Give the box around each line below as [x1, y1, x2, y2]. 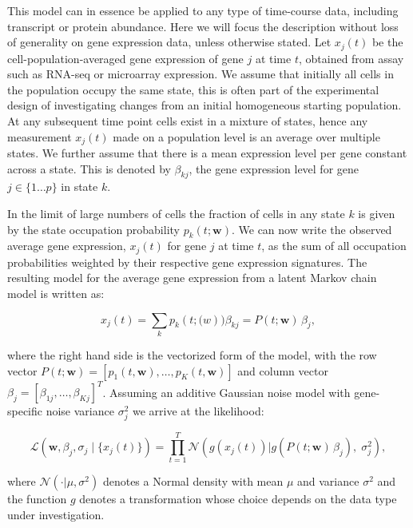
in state [61, 178, 98, 195]
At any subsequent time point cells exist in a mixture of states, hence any [7, 113, 368, 129]
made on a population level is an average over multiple [113, 128, 380, 145]
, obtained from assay [298, 50, 404, 66]
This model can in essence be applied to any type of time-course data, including [7, 2, 399, 18]
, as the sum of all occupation [261, 237, 407, 254]
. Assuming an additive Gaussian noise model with [102, 383, 351, 400]
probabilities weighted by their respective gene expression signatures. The [7, 253, 367, 270]
